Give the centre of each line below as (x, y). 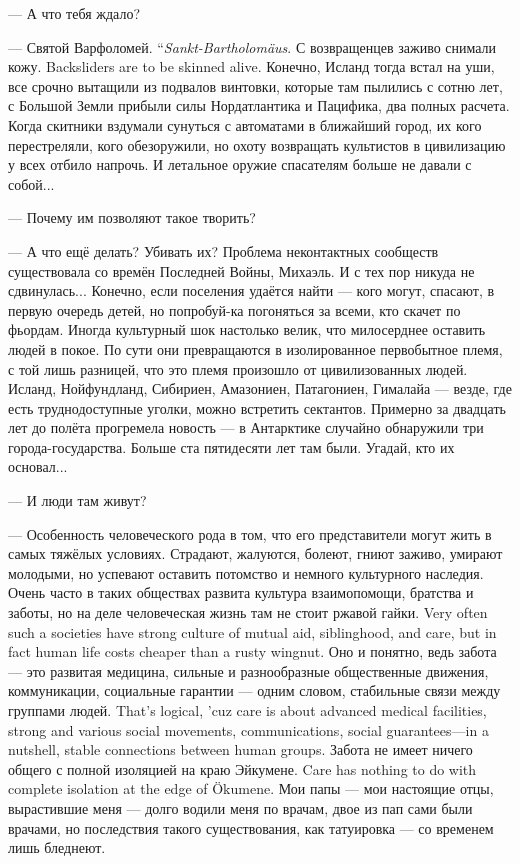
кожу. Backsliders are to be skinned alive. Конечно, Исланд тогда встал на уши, (251, 66)
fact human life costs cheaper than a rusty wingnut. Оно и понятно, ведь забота (252, 651)
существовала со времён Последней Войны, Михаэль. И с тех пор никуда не (241, 270)
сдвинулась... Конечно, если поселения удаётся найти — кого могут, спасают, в (251, 290)
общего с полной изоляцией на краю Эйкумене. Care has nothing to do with (242, 768)
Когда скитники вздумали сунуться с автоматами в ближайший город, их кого (245, 124)
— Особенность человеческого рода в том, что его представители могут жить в (250, 533)
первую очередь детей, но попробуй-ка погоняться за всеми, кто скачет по (234, 309)
